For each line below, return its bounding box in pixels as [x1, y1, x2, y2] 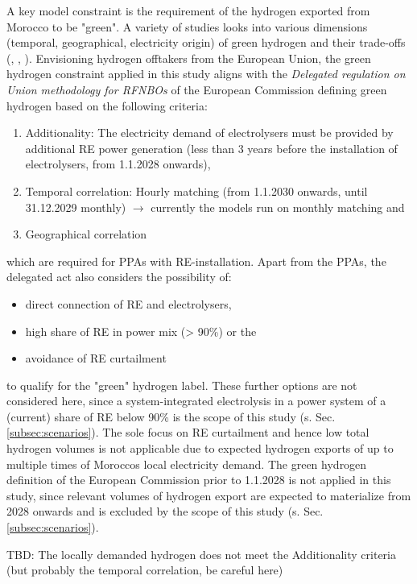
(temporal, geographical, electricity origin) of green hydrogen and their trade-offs [6, 34, 406, 51]
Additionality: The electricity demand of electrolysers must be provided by [25, 124, 394, 141]
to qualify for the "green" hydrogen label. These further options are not [6, 376, 357, 393]
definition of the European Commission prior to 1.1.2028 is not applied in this [6, 471, 391, 488]
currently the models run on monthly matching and [151, 198, 405, 215]
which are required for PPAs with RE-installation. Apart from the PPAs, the [6, 252, 386, 269]
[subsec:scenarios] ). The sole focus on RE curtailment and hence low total [6, 424, 370, 441]
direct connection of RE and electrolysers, [25, 295, 232, 312]
